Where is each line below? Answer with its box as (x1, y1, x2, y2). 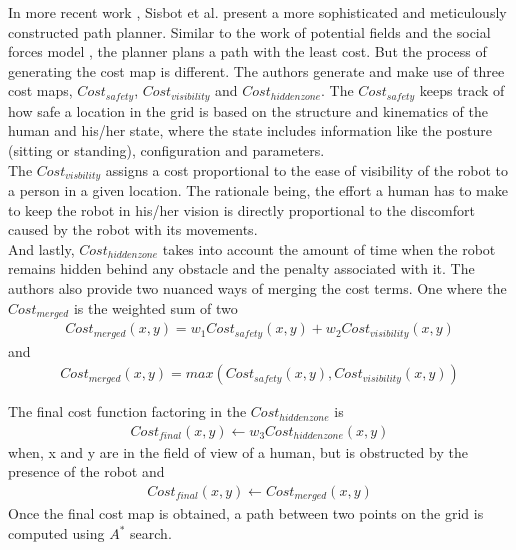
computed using (8, 523, 105, 544)
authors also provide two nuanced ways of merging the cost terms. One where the (8, 278, 507, 299)
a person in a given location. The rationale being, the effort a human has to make (8, 180, 508, 201)
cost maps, (8, 80, 73, 101)
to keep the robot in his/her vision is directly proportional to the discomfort (8, 199, 475, 220)
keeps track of (419, 80, 505, 101)
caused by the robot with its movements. (8, 219, 258, 240)
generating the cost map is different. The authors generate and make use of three (8, 60, 505, 81)
